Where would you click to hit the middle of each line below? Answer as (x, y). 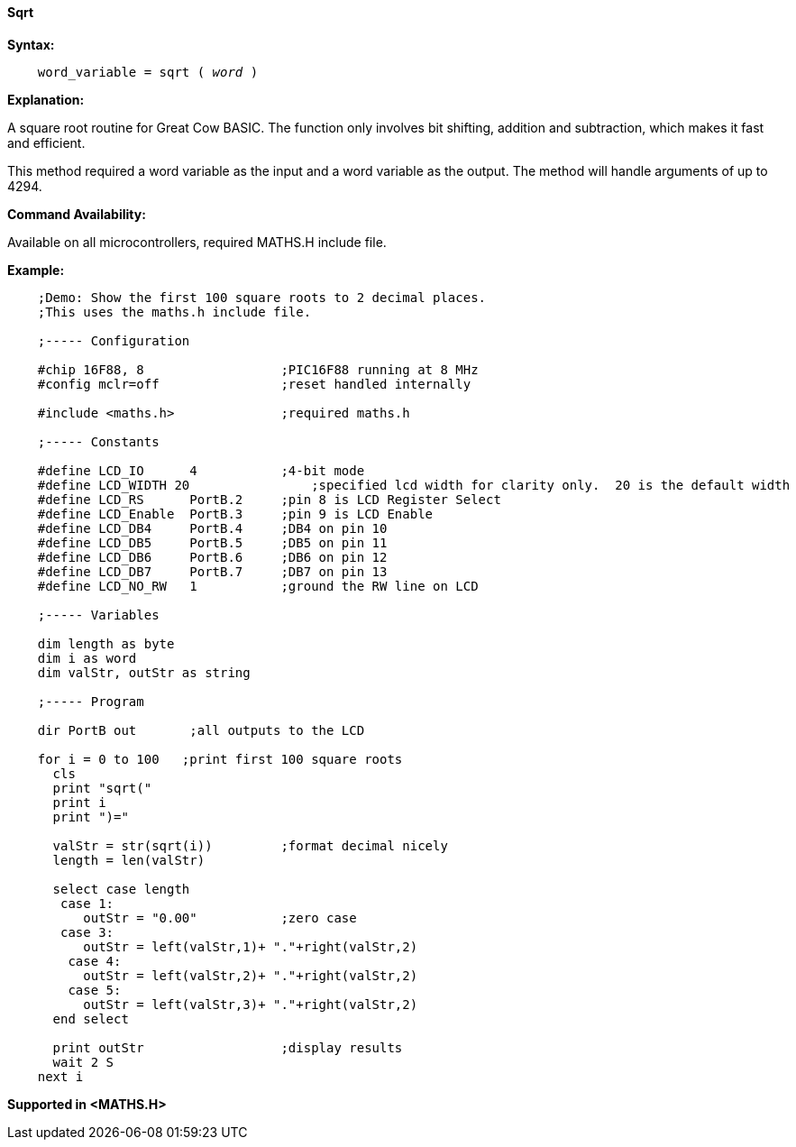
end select (91, 1019)
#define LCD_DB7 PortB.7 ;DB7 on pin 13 (212, 571)
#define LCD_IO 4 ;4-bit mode (201, 470)
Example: (36, 270)
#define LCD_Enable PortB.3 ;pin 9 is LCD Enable (235, 514)
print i (79, 802)
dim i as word (87, 658)
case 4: (95, 961)
